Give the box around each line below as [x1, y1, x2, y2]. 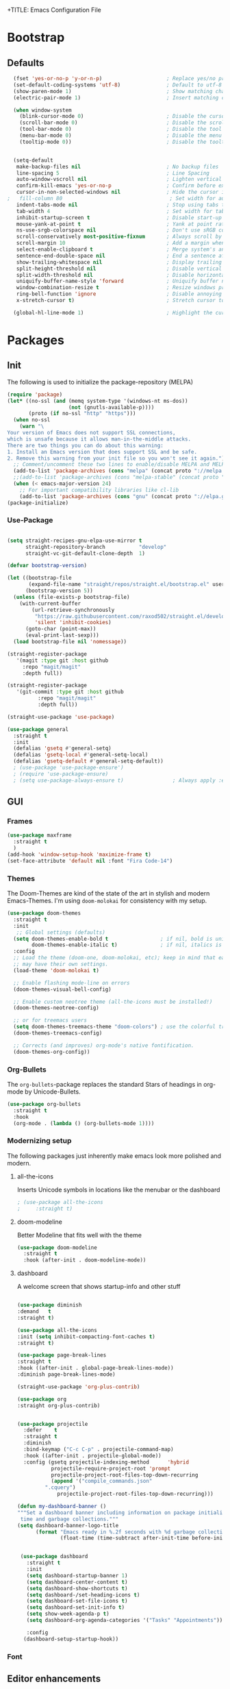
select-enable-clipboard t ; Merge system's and [16, 246, 228, 253]
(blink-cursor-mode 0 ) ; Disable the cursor [19, 113, 228, 120]
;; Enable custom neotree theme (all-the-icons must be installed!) [13, 998, 213, 1005]
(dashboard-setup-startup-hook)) [23, 1636, 119, 1642]
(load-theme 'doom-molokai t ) [13, 967, 99, 974]
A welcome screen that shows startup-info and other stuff [16, 1283, 181, 1291]
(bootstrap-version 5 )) [25, 587, 94, 595]
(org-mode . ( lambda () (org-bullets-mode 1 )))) [13, 1120, 155, 1126]
